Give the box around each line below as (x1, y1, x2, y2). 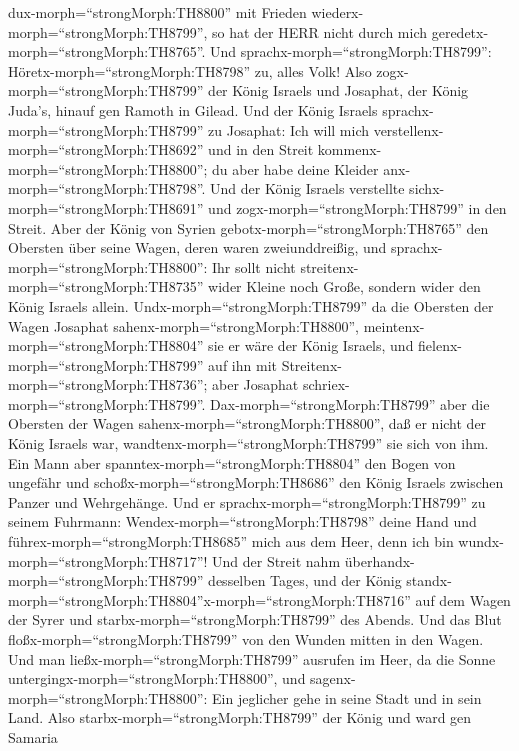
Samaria (8, 726, 58, 747)
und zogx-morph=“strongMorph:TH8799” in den (208, 197, 507, 218)
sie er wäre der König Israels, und (208, 335, 414, 356)
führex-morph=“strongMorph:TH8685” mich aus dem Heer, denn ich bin (8, 531, 454, 552)
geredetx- (431, 21, 489, 42)
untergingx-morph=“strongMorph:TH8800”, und (8, 668, 306, 689)
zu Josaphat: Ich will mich (208, 119, 369, 140)
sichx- (409, 178, 445, 199)
